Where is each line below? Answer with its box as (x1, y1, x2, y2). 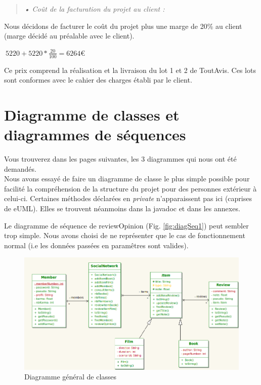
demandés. (4, 163, 36, 174)
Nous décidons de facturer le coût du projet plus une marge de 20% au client (4, 20, 242, 31)
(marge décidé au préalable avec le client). (4, 30, 135, 41)
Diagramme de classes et (4, 104, 180, 125)
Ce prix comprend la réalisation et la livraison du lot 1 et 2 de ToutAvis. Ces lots (4, 64, 256, 75)
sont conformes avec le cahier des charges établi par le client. (4, 74, 192, 85)
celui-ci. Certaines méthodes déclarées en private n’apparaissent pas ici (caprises (4, 193, 252, 204)
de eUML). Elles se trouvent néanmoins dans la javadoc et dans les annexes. (4, 203, 240, 214)
